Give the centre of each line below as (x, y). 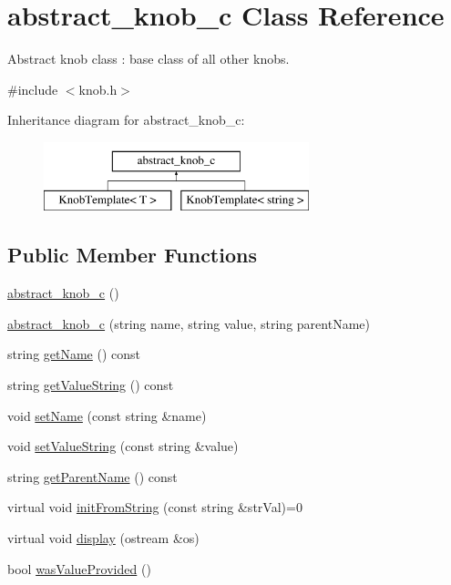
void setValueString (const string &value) (123, 446)
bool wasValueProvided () (79, 568)
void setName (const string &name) (107, 415)
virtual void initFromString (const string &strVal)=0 (155, 507)
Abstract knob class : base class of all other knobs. (149, 59)
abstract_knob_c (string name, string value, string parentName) (189, 323)
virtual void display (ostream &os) (103, 538)
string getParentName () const (92, 476)
